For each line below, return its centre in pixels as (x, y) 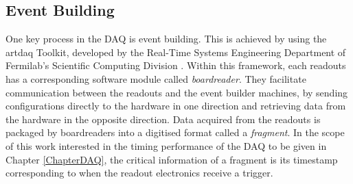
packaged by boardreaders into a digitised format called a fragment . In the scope (175, 132)
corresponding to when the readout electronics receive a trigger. (139, 173)
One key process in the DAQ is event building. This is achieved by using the (166, 39)
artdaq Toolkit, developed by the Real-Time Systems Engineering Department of (176, 52)
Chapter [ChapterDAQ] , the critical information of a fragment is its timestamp (172, 159)
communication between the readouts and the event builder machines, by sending (177, 92)
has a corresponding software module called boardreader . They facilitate (156, 78)
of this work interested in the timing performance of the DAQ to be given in (166, 145)
